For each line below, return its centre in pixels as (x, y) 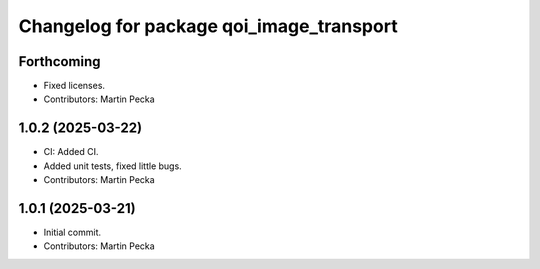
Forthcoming (59, 61)
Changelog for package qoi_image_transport (208, 26)
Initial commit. (72, 232)
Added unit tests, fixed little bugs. (112, 166)
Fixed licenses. (74, 86)
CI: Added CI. (71, 152)
